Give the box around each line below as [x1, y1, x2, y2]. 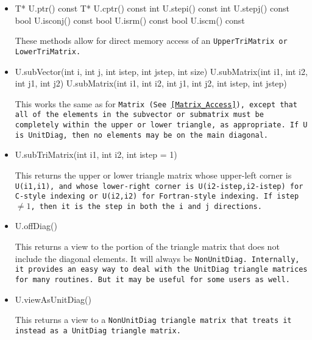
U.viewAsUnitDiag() [15, 292, 91, 305]
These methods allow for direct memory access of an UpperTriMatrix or [15, 34, 288, 47]
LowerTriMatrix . [15, 47, 81, 56]
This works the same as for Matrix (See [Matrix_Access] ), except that [15, 97, 297, 110]
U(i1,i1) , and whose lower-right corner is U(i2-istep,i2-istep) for [15, 182, 303, 191]
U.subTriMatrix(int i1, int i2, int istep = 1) [15, 148, 177, 161]
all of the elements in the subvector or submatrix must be [15, 110, 264, 119]
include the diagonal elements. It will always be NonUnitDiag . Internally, [15, 252, 300, 264]
